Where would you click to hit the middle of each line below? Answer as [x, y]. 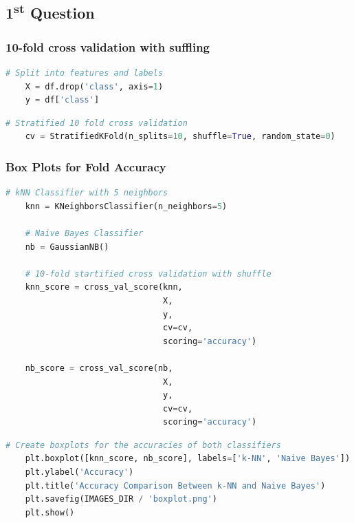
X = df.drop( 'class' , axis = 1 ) [94, 86]
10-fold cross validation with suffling [108, 46]
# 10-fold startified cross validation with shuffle [148, 274]
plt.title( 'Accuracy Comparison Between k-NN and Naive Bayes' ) [175, 485]
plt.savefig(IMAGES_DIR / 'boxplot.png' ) [121, 499]
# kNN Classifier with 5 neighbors [87, 193]
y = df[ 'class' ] [62, 100]
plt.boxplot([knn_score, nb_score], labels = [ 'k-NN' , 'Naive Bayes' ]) [188, 459]
